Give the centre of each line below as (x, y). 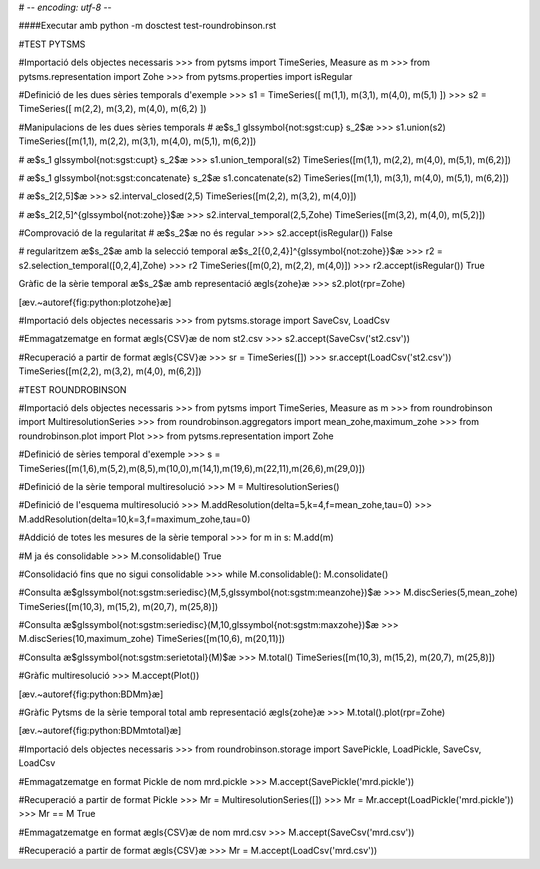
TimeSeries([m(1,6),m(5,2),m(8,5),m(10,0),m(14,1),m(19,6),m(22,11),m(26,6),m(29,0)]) (191, 468)
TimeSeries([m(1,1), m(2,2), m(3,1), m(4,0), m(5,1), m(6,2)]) (137, 141)
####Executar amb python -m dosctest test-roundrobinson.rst (147, 26)
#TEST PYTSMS (52, 44)
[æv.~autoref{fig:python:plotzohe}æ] (95, 302)
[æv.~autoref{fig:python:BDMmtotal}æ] (100, 731)
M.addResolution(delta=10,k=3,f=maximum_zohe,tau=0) (134, 519)
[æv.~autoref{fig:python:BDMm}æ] (91, 694)
